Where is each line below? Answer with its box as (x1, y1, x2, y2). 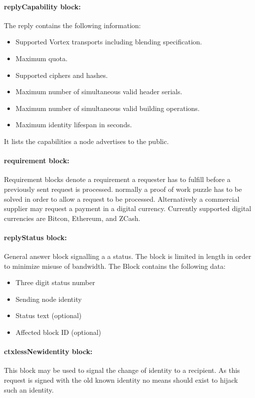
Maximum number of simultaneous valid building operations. (15, 103, 200, 113)
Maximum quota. (15, 53, 68, 63)
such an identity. (4, 384, 54, 395)
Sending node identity (15, 293, 82, 304)
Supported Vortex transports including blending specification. (15, 36, 202, 47)
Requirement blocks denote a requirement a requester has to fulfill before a (4, 174, 231, 184)
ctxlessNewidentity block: (4, 346, 93, 357)
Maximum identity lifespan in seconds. (15, 119, 132, 130)
